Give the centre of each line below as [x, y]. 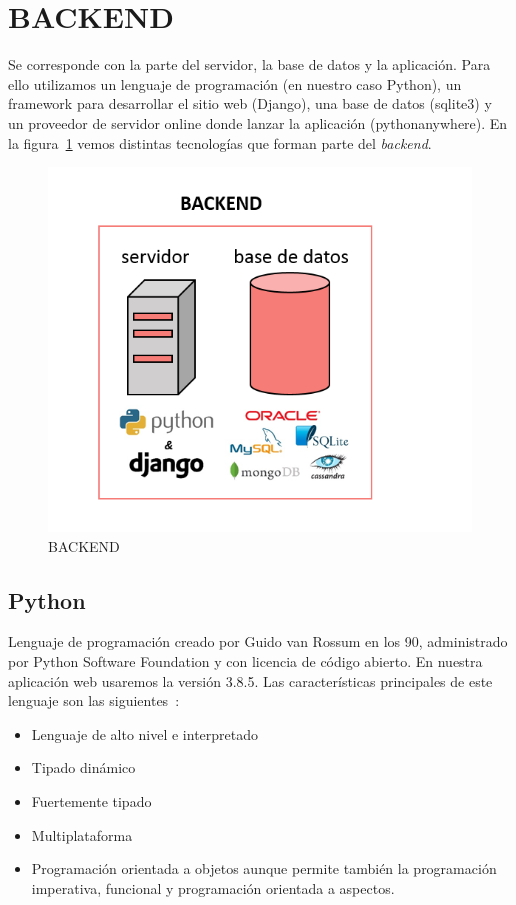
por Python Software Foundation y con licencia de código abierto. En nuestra [245, 660]
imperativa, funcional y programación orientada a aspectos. [213, 887]
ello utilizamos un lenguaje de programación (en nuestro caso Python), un [235, 83]
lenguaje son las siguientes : [94, 700]
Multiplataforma [82, 834]
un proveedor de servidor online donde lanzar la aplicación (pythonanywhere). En [258, 122]
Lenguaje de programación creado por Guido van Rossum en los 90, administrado [258, 641]
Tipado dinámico [83, 767]
